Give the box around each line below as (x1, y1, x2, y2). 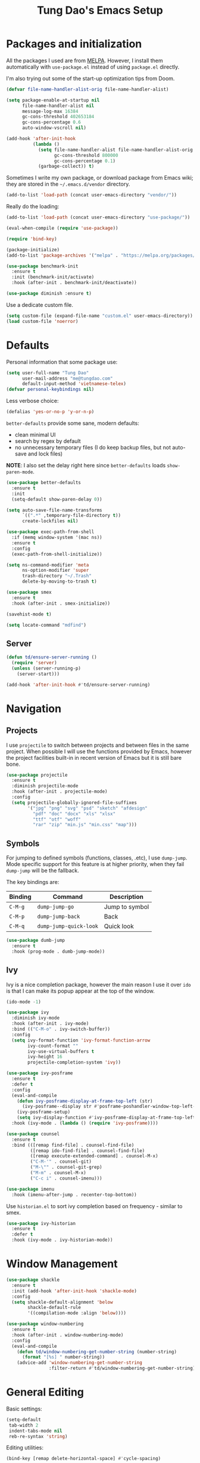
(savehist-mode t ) (6, 611, 52, 617)
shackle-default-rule (27, 1305, 82, 1311)
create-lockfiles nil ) (21, 518, 79, 524)
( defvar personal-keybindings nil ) (6, 386, 95, 393)
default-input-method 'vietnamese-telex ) (21, 381, 127, 387)
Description (110, 893, 144, 901)
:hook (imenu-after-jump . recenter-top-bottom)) (11, 1191, 137, 1197)
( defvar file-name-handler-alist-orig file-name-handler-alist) (6, 86, 169, 93)
